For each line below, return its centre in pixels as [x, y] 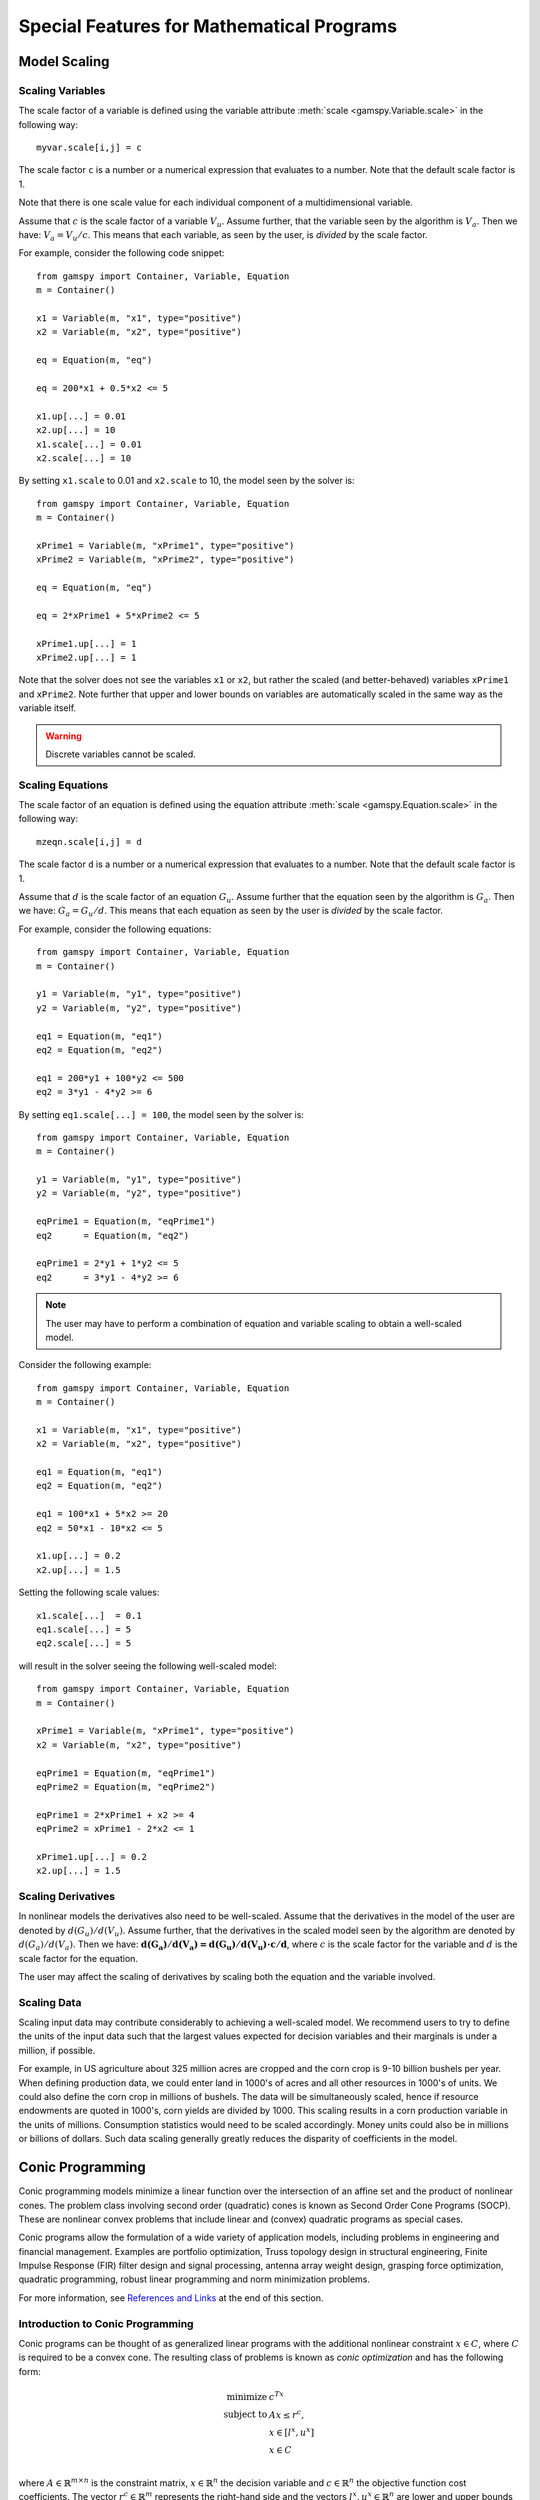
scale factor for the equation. [78, 1958]
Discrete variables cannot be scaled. [121, 754]
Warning [63, 736]
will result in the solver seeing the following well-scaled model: [147, 1666]
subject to [245, 2414]
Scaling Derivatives [66, 1897]
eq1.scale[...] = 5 [84, 1629]
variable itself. [47, 708]
